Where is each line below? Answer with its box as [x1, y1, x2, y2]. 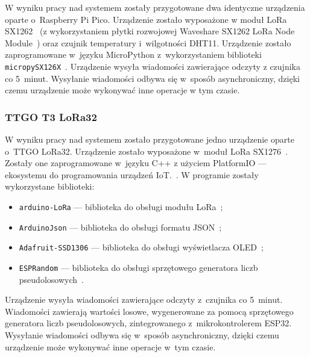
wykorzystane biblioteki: [5, 180, 95, 193]
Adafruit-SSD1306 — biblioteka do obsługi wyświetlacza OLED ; [19, 241, 264, 253]
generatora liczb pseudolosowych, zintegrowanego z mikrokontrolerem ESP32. [5, 317, 292, 329]
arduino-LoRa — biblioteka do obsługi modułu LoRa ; [19, 200, 223, 213]
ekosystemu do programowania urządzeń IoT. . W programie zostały [5, 168, 259, 181]
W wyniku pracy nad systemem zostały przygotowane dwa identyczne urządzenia [5, 1, 305, 13]
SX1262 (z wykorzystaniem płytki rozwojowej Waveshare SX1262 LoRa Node [5, 25, 295, 37]
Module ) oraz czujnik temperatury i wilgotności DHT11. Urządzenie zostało [5, 36, 291, 49]
